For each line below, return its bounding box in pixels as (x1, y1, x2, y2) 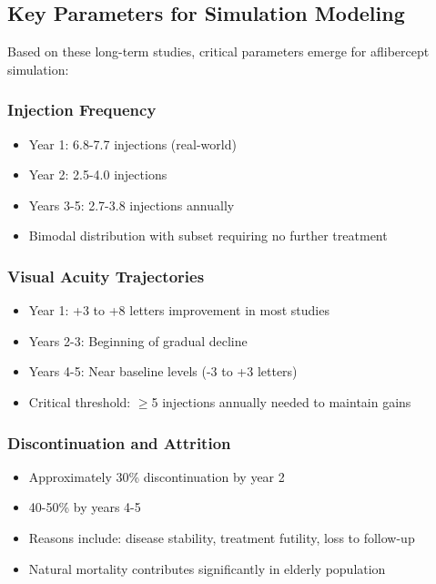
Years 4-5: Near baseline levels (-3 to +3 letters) (28, 362, 298, 381)
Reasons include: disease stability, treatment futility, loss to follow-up (28, 528, 415, 547)
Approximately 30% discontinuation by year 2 (28, 466, 285, 486)
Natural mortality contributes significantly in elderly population (28, 558, 386, 578)
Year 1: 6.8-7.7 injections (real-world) (28, 134, 237, 153)
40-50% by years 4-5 (28, 497, 141, 517)
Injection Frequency (7, 98, 157, 121)
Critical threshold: (28, 392, 131, 411)
